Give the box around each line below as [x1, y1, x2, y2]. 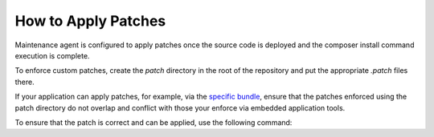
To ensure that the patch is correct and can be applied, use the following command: [14, 117, 293, 127]
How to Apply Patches [14, 12, 166, 30]
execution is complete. [14, 50, 90, 60]
